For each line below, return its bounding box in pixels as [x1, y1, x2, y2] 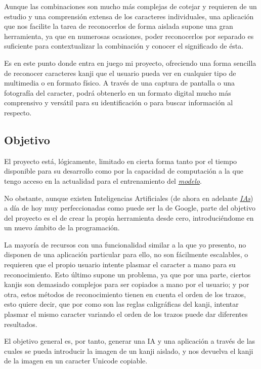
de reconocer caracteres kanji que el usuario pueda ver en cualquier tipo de [4, 67, 236, 78]
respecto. [4, 107, 32, 117]
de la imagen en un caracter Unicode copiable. [4, 355, 148, 366]
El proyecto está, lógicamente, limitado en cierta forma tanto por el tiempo [4, 155, 237, 166]
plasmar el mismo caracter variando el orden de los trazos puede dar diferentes [4, 309, 248, 319]
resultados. [4, 318, 37, 329]
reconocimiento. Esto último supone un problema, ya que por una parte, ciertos [4, 269, 251, 279]
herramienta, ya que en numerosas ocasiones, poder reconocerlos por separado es [4, 30, 254, 41]
